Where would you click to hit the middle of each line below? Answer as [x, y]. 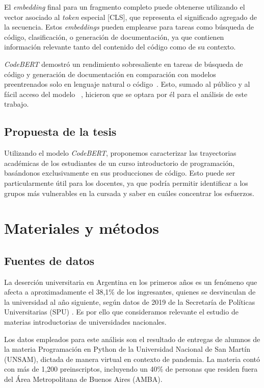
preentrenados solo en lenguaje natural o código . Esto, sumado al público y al [127, 84]
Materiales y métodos [82, 228]
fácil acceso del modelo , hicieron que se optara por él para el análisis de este [126, 94]
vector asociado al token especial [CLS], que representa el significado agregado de [130, 17]
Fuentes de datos [49, 260]
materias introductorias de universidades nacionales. [85, 322]
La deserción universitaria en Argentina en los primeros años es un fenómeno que [131, 282]
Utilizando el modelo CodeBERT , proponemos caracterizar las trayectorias [120, 153]
